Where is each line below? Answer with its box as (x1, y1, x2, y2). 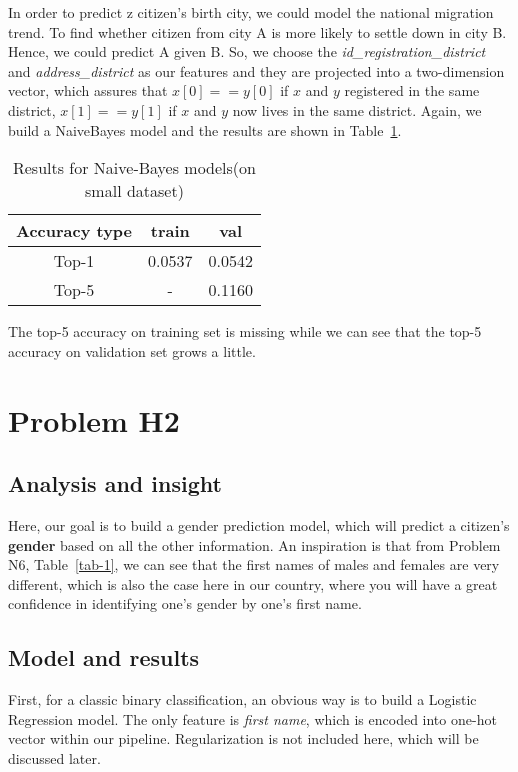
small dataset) (85, 179, 184, 203)
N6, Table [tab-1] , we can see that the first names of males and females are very (8, 554, 500, 575)
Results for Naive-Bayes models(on (12, 156, 256, 180)
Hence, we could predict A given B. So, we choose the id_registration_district (8, 41, 486, 62)
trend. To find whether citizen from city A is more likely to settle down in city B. (8, 21, 507, 42)
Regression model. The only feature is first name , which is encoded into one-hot (8, 708, 497, 729)
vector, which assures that (8, 80, 168, 101)
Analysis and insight (8, 468, 222, 499)
